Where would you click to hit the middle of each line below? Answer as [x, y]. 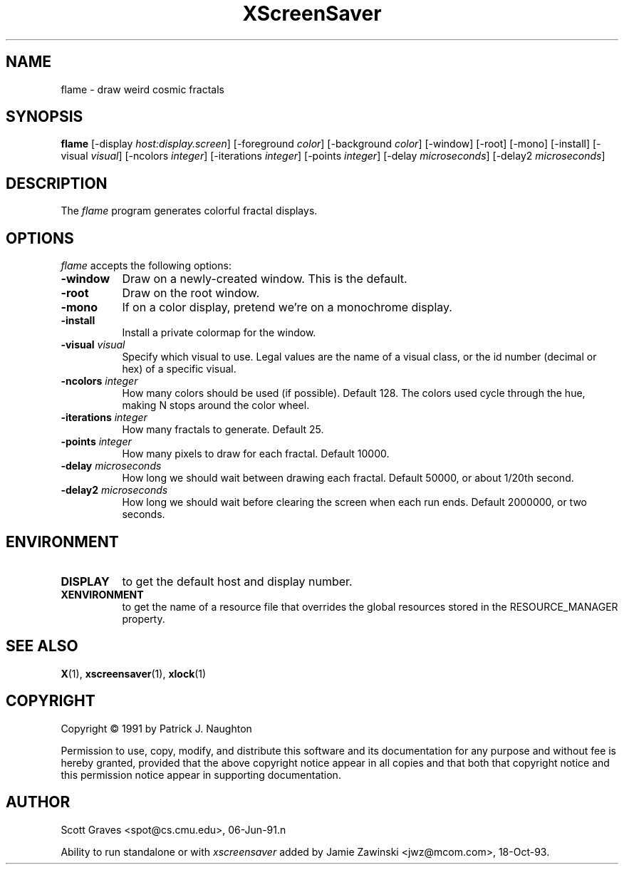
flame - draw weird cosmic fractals [142, 89]
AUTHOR [38, 802]
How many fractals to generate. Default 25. [223, 430]
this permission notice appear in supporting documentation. [201, 775]
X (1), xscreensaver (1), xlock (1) [134, 673]
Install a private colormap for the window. [219, 333]
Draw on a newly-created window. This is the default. [265, 279]
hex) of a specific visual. [179, 369]
